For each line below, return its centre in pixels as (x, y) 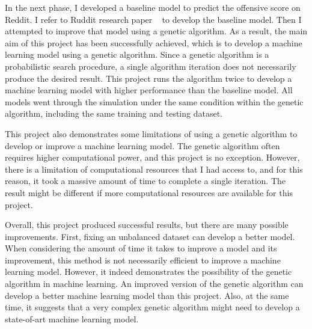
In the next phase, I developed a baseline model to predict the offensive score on (153, 7)
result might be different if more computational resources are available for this (149, 192)
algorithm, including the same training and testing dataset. (114, 113)
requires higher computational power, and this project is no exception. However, (152, 157)
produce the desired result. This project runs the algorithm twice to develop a (148, 78)
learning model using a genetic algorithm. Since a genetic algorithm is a (137, 54)
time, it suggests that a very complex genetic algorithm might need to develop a (152, 307)
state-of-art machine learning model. (72, 318)
